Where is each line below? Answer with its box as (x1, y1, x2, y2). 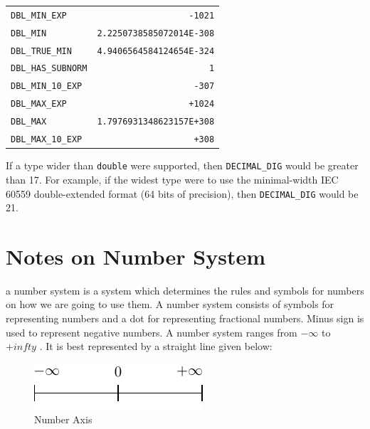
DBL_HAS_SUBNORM (11, 63, 88, 74)
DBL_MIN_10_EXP (11, 81, 83, 92)
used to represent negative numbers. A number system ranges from (6, 324, 297, 339)
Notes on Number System (6, 241, 265, 270)
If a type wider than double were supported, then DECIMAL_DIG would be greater (6, 158, 359, 173)
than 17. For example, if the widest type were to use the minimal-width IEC (6, 171, 339, 186)
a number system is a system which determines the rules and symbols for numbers (6, 282, 364, 297)
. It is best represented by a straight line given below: (39, 339, 273, 354)
